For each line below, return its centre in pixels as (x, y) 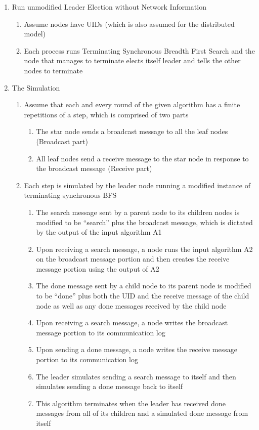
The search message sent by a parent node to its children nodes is (138, 212)
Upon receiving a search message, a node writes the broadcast (132, 322)
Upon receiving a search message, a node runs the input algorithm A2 (144, 249)
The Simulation (36, 87)
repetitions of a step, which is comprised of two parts (106, 114)
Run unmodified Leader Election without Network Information (109, 7)
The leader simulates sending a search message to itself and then (136, 376)
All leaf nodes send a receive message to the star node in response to (142, 158)
